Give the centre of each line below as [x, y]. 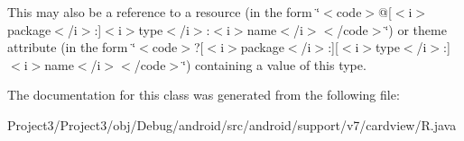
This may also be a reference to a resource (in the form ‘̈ [164, 12]
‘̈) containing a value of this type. [274, 64]
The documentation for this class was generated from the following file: [204, 95]
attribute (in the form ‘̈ [72, 47]
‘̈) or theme [416, 29]
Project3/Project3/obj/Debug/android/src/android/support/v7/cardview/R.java [232, 124]
